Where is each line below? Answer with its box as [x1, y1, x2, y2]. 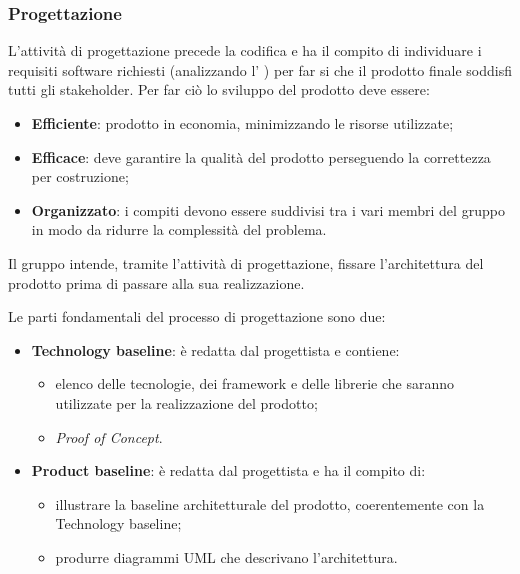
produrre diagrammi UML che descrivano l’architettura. [55, 546, 398, 567]
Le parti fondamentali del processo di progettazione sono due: [8, 306, 386, 327]
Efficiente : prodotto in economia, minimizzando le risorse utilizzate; [31, 113, 454, 133]
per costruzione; [31, 166, 129, 187]
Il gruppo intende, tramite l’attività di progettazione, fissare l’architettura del [8, 252, 484, 273]
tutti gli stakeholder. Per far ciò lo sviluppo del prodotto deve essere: [8, 79, 430, 100]
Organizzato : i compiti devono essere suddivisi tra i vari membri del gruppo [31, 199, 505, 220]
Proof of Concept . [55, 426, 163, 447]
